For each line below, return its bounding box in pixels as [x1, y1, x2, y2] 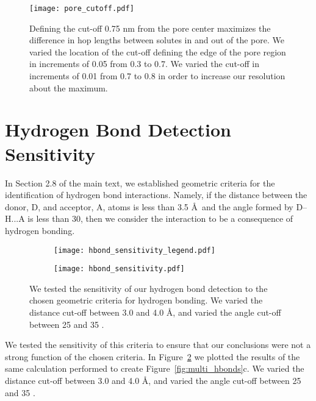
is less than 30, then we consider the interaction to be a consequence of [27, 212, 293, 225]
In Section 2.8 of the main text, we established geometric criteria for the [5, 176, 275, 189]
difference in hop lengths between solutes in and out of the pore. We [29, 34, 284, 46]
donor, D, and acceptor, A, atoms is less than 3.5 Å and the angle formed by [5, 200, 293, 213]
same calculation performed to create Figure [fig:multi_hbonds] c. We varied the [5, 362, 304, 375]
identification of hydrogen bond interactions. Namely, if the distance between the [5, 188, 307, 201]
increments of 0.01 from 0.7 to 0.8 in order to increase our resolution [29, 69, 285, 82]
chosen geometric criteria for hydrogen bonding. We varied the [29, 294, 263, 307]
